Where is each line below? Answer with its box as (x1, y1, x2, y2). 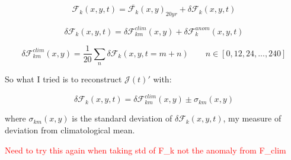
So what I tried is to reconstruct (5, 73, 122, 85)
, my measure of (223, 112, 282, 124)
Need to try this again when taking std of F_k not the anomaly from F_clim (5, 143, 286, 156)
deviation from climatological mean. (5, 124, 135, 136)
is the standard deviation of (72, 112, 172, 124)
